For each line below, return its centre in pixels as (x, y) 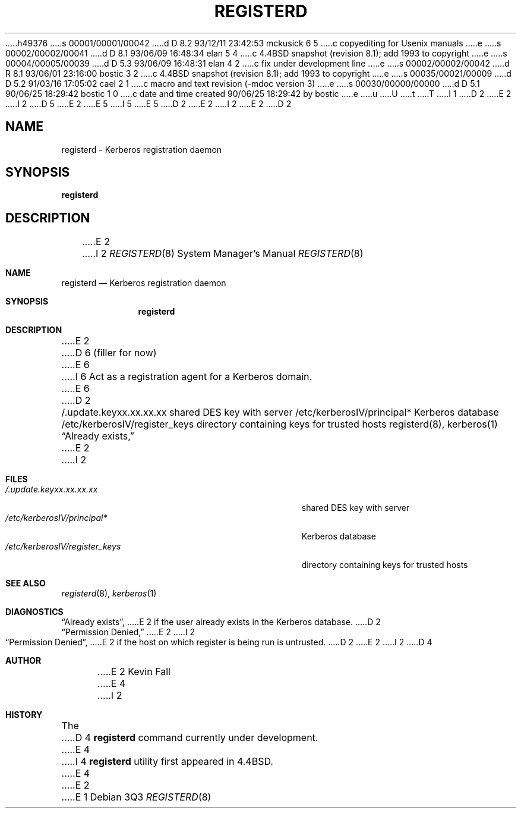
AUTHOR (23, 661)
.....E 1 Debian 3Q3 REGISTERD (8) (136, 797)
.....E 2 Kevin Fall (134, 672)
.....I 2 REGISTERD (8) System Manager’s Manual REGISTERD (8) (222, 254)
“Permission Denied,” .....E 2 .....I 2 (128, 632)
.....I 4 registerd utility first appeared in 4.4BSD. (167, 762)
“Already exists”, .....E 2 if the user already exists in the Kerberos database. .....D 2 (221, 622)
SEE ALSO (26, 583)
